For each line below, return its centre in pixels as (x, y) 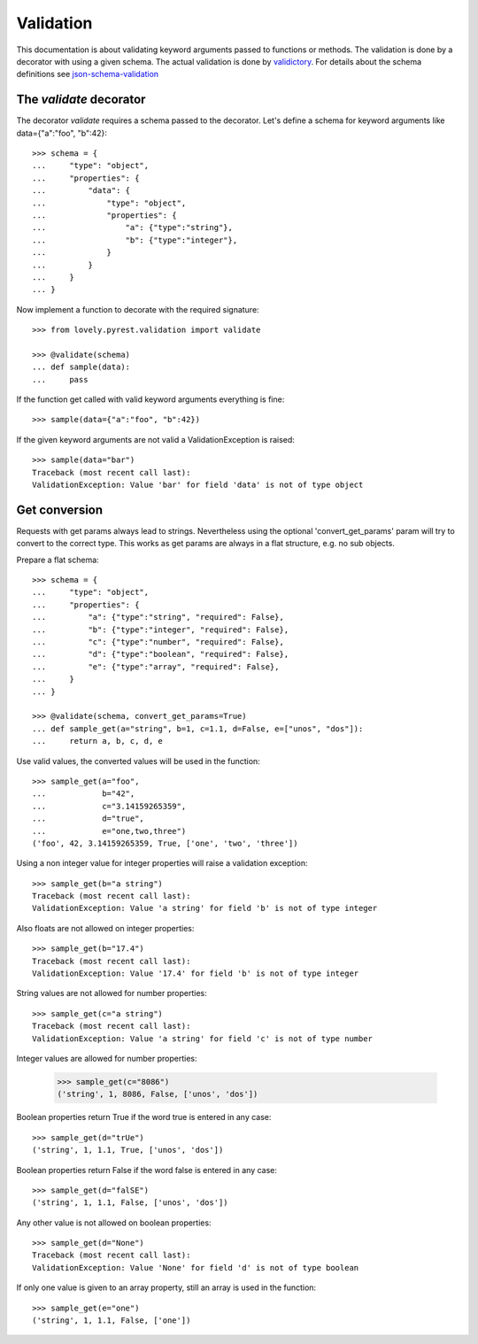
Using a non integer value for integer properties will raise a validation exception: (162, 863)
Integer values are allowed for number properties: (107, 1058)
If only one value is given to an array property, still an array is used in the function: (166, 1287)
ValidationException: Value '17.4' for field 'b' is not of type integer (196, 973)
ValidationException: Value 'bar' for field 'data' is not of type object (198, 485)
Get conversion (60, 510)
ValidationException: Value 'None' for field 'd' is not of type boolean (196, 1267)
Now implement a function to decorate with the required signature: (138, 309)
